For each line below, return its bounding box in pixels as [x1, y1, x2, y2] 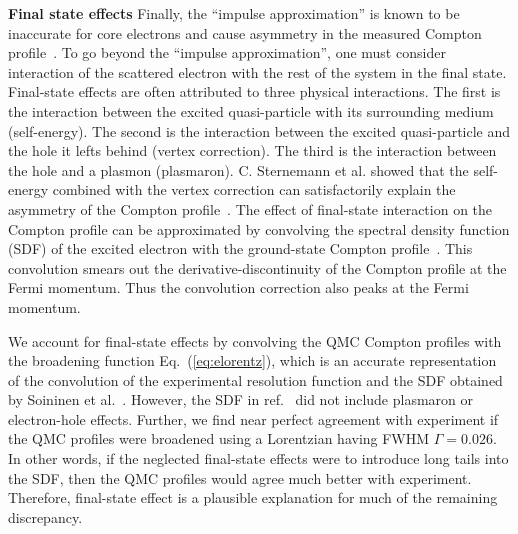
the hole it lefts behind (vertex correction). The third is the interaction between [8, 140, 497, 161]
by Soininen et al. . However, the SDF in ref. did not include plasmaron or [8, 389, 474, 410]
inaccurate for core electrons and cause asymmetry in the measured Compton [8, 22, 482, 43]
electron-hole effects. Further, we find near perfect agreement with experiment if [8, 408, 499, 429]
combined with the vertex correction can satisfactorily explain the [52, 179, 456, 200]
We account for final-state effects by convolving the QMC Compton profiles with [8, 330, 502, 351]
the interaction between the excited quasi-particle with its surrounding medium [8, 100, 494, 121]
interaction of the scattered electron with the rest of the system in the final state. [8, 61, 507, 82]
